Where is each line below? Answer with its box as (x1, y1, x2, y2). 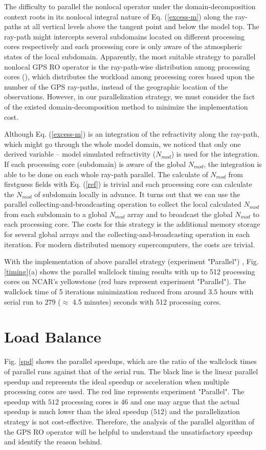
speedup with (4, 396, 46, 406)
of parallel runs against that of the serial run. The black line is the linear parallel (4, 366, 258, 376)
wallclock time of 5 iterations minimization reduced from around (4, 286, 206, 297)
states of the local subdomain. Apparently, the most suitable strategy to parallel (4, 51, 256, 61)
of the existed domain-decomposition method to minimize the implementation (4, 101, 248, 112)
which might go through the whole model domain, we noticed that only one (4, 138, 241, 149)
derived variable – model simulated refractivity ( (4, 148, 156, 159)
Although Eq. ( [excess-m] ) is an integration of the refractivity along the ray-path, (4, 128, 259, 139)
